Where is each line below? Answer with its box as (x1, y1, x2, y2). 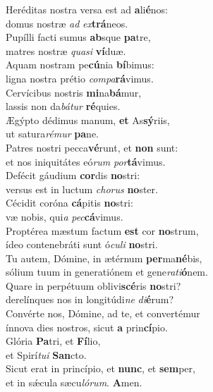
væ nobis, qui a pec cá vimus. (6, 209, 123, 223)
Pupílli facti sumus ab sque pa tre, (6, 30, 151, 44)
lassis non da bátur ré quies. (6, 99, 121, 114)
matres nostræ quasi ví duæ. (6, 43, 126, 58)
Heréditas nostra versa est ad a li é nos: (6, 2, 169, 16)
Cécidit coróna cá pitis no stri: (6, 195, 133, 210)
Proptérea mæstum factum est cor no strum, (6, 223, 199, 238)
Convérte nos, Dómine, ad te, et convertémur (6, 306, 200, 321)
